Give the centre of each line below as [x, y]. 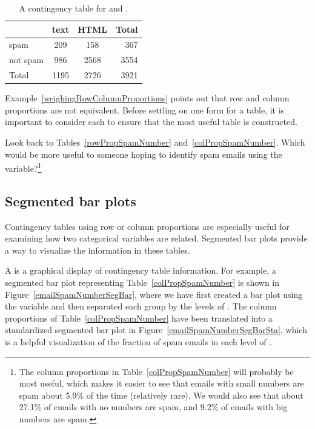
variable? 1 [23, 167]
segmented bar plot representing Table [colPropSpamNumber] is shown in [142, 282]
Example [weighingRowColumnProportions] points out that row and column [147, 98]
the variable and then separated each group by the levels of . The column [141, 306]
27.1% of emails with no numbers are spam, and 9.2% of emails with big [153, 407]
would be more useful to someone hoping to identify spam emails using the [144, 154]
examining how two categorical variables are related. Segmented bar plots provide [156, 238]
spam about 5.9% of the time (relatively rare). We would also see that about [161, 395]
